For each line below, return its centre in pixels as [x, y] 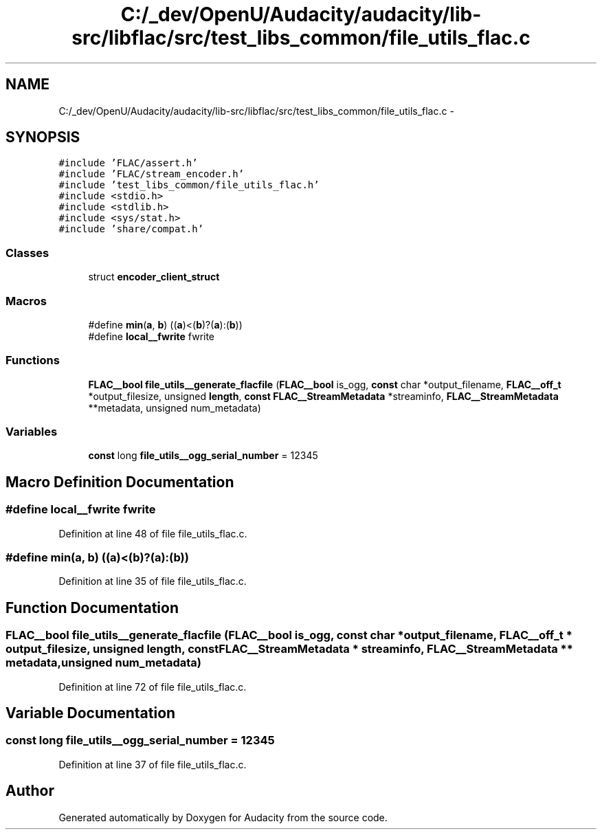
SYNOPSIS [43, 137]
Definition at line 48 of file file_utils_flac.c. [153, 533]
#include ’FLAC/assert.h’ [128, 163]
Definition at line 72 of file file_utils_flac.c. [153, 687]
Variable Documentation [91, 713]
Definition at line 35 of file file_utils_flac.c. [153, 581]
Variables [32, 432]
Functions [33, 360]
